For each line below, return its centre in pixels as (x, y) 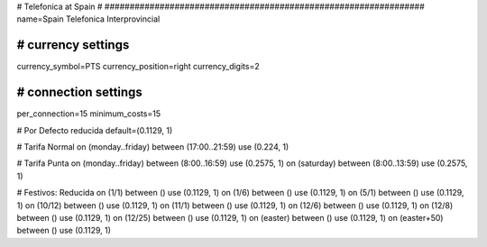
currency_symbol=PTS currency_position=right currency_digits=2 (138, 67)
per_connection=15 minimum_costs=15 (89, 114)
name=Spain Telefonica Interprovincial (88, 19)
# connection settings (80, 92)
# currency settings (73, 45)
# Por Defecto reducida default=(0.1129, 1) (95, 130)
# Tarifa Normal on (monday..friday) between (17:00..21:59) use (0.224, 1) (153, 146)
